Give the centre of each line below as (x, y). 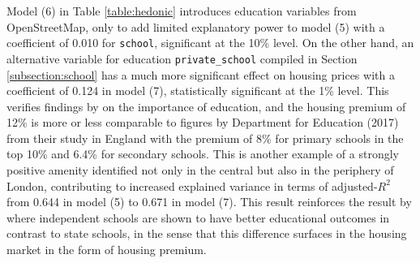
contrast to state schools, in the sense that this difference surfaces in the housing (207, 233)
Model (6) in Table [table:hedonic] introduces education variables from (182, 11)
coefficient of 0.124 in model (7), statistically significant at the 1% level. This (198, 91)
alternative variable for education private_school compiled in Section (182, 58)
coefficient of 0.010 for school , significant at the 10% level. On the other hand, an (210, 43)
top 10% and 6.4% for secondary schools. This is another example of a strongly (203, 154)
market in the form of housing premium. (107, 250)
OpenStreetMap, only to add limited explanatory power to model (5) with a (196, 26)
